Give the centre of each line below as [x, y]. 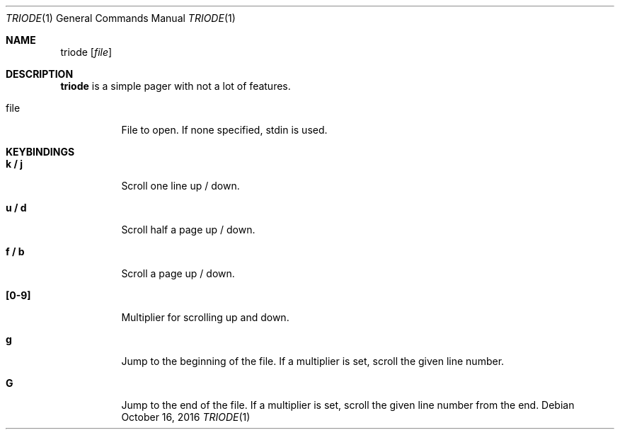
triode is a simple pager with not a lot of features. [176, 86]
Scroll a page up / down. [178, 273]
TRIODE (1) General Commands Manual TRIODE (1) [121, 18]
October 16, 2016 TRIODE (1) [186, 417]
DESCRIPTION [40, 74]
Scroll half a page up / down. [188, 230]
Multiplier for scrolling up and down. [205, 317]
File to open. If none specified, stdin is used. [224, 130]
